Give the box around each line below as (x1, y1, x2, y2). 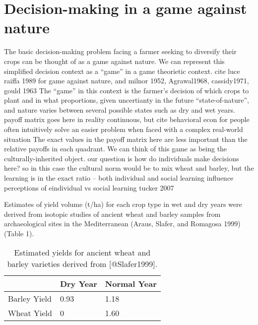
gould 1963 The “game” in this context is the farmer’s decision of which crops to (4, 85, 249, 95)
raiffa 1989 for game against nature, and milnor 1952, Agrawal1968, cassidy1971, (4, 75, 249, 86)
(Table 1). (4, 228, 34, 238)
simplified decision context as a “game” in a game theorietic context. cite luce (4, 65, 240, 76)
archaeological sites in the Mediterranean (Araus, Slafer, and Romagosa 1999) (4, 218, 241, 229)
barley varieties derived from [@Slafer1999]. (7, 258, 158, 269)
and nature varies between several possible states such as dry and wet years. (4, 104, 235, 115)
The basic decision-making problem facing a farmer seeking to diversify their (4, 46, 237, 57)
